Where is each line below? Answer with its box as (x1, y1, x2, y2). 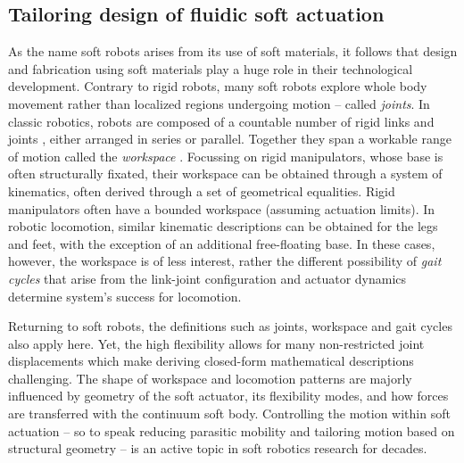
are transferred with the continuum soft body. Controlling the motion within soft (8, 404, 451, 423)
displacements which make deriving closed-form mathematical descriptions (8, 351, 414, 370)
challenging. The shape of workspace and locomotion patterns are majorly (8, 368, 412, 387)
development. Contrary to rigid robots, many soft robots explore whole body (8, 77, 427, 95)
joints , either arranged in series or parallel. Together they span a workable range (8, 129, 452, 148)
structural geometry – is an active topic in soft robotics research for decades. (8, 439, 427, 458)
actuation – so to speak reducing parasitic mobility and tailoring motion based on (8, 421, 455, 440)
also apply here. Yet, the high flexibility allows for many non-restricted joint (8, 334, 425, 352)
